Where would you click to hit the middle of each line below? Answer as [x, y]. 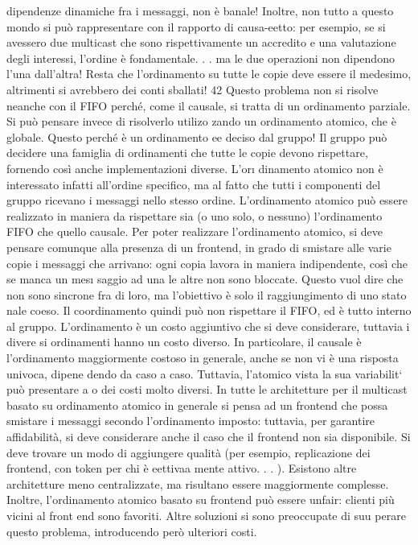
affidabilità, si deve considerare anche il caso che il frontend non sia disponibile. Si [209, 437]
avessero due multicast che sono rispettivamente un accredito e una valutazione [201, 42]
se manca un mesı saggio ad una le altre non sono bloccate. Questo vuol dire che [205, 279]
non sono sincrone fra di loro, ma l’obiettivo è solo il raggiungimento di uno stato [207, 294]
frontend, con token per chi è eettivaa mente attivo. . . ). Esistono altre [182, 468]
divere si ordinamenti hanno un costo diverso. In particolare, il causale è [184, 342]
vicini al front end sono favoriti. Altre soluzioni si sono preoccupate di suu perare [206, 515]
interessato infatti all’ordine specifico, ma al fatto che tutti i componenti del [194, 184]
